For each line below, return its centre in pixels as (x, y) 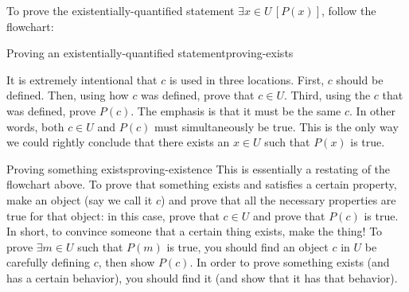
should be (360, 79)
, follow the (349, 10)
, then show (127, 262)
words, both (35, 126)
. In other (373, 110)
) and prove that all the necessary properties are (278, 199)
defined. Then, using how (68, 95)
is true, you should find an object (247, 246)
